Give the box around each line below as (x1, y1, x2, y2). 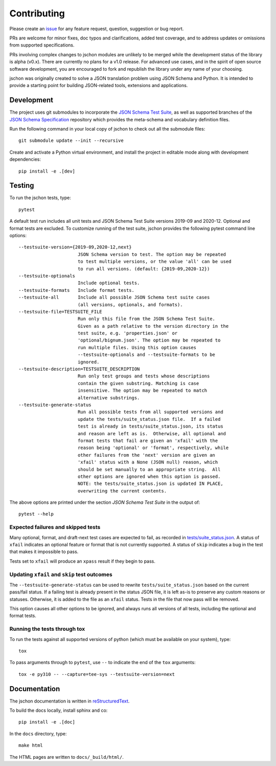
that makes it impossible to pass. (9, 548, 79, 555)
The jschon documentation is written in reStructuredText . (9, 698, 130, 704)
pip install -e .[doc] (18, 719, 76, 725)
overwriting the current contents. (77, 488, 167, 494)
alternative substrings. (77, 395, 140, 400)
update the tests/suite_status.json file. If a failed (77, 416, 221, 422)
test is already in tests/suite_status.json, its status (77, 423, 223, 430)
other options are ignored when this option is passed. (77, 474, 221, 479)
